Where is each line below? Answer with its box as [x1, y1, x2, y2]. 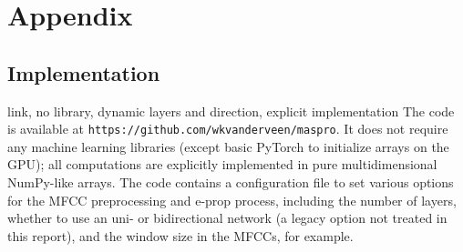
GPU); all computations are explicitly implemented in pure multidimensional [7, 155, 437, 174]
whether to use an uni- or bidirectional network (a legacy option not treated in [7, 208, 448, 227]
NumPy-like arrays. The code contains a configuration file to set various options [7, 173, 454, 192]
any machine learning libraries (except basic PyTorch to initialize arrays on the [7, 136, 449, 156]
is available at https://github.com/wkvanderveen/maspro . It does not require [7, 119, 448, 138]
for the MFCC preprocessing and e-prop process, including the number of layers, [7, 190, 457, 209]
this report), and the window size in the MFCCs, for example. [7, 226, 354, 245]
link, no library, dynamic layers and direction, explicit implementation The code [7, 101, 455, 120]
